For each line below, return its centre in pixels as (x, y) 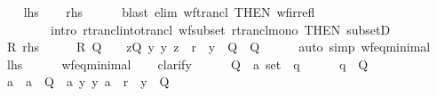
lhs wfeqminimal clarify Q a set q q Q (187, 64)
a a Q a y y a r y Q (88, 81)
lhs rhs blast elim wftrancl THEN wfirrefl (169, 12)
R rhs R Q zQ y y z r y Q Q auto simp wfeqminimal (218, 47)
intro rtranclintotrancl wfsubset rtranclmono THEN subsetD (220, 29)
